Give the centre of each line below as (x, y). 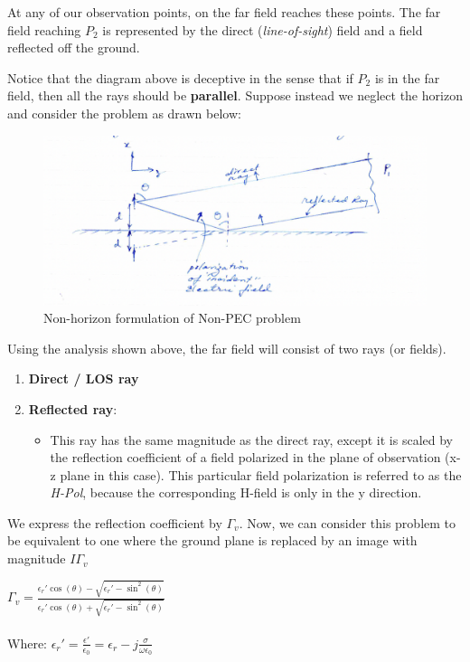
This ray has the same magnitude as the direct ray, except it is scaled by (252, 439)
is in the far (407, 77)
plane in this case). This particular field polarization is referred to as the (261, 474)
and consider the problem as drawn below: (124, 113)
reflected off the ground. (74, 47)
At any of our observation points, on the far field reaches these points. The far (224, 12)
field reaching (44, 29)
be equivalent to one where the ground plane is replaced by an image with (212, 540)
